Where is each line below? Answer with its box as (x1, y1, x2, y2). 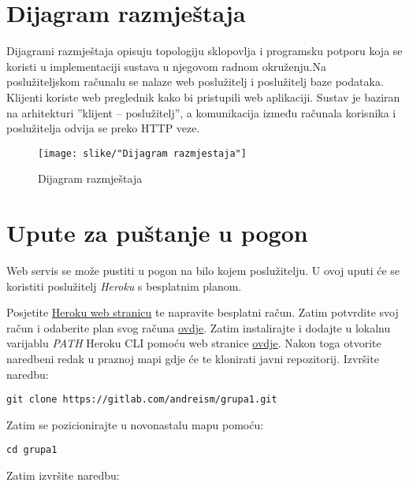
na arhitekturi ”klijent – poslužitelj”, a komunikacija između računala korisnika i (6, 104, 396, 121)
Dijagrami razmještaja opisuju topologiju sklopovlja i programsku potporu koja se (6, 43, 403, 59)
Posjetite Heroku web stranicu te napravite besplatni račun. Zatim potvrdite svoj (6, 304, 399, 321)
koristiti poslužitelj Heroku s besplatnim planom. (6, 277, 242, 294)
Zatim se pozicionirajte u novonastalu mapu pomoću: (6, 416, 264, 432)
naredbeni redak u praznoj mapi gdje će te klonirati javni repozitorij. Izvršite (6, 351, 379, 367)
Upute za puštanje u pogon (6, 217, 308, 249)
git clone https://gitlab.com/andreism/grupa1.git (6, 394, 277, 406)
